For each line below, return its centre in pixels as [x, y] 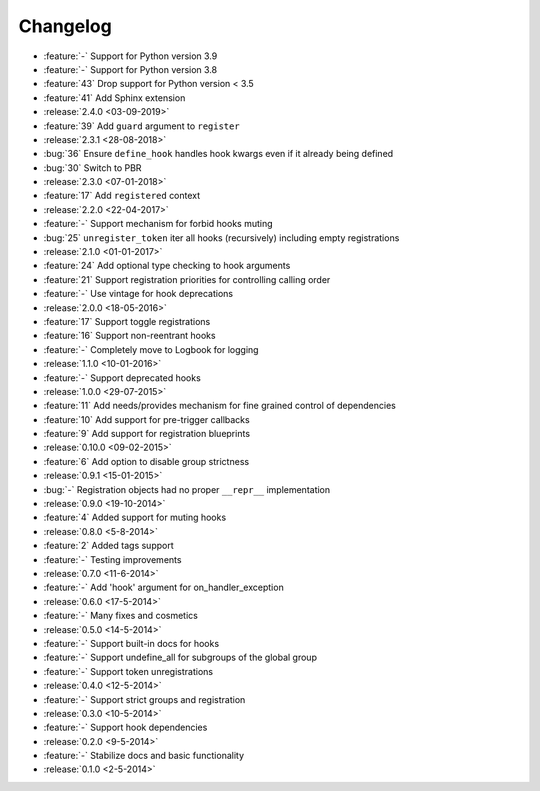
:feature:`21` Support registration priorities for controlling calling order [187, 279]
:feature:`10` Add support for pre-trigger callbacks [146, 419]
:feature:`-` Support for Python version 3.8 [130, 69]
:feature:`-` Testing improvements [112, 559]
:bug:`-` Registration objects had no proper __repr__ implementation [187, 489]
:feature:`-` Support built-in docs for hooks [131, 643]
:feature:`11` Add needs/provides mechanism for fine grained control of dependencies [220, 406]
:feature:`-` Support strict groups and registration [144, 699]
